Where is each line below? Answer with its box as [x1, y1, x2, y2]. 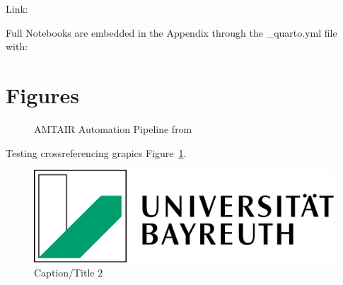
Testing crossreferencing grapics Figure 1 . [6, 145, 187, 160]
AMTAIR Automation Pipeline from [34, 121, 192, 136]
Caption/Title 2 [34, 264, 103, 279]
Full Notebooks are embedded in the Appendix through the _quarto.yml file [6, 25, 337, 40]
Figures [6, 80, 79, 109]
